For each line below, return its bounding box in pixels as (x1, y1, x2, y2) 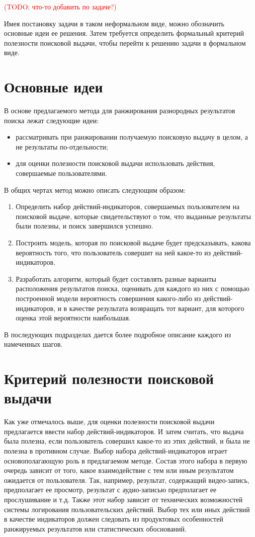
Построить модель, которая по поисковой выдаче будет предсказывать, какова (15, 237, 251, 248)
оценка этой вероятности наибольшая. (15, 312, 131, 323)
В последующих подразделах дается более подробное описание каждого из (4, 329, 231, 339)
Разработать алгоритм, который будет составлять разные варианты (15, 273, 216, 284)
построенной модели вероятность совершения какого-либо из (15, 293, 201, 303)
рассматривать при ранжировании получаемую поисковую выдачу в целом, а (15, 132, 248, 142)
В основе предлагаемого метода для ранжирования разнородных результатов (4, 105, 235, 116)
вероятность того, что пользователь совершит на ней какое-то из (15, 247, 211, 257)
